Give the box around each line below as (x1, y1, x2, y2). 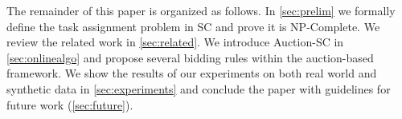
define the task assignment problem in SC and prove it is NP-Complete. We (6, 18, 380, 34)
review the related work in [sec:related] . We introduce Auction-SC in (6, 34, 344, 50)
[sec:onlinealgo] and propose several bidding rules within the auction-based (6, 49, 374, 65)
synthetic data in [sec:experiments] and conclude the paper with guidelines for (6, 80, 391, 97)
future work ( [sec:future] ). (6, 96, 133, 113)
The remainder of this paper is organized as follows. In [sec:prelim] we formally (6, 2, 396, 18)
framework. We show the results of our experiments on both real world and (6, 65, 377, 81)
